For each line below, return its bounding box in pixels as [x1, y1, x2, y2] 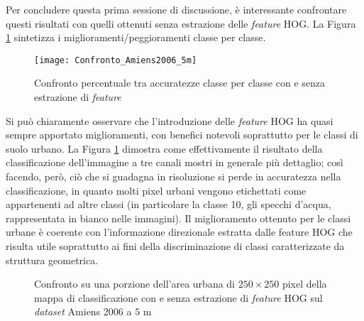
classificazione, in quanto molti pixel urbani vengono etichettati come [6, 183, 307, 197]
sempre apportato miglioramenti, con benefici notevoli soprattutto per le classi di [6, 127, 358, 142]
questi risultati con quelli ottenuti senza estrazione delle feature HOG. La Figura [6, 16, 356, 31]
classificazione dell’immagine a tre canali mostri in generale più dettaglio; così [6, 155, 343, 170]
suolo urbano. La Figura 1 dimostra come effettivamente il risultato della [6, 141, 323, 156]
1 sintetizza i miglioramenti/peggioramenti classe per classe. [6, 30, 266, 45]
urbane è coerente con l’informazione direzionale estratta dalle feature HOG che [6, 224, 353, 239]
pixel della [282, 276, 327, 291]
